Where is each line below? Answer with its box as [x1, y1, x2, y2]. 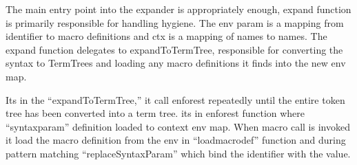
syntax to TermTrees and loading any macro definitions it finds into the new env [6, 56, 346, 70]
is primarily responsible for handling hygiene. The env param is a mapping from [6, 15, 344, 30]
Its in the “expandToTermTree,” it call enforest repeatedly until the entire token [6, 92, 345, 107]
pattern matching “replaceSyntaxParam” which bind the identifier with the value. [6, 146, 351, 160]
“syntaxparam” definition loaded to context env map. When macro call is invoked [6, 119, 350, 133]
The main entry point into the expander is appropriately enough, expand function [6, 2, 351, 16]
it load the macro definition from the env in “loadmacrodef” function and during [6, 133, 346, 147]
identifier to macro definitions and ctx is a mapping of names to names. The [6, 29, 327, 43]
